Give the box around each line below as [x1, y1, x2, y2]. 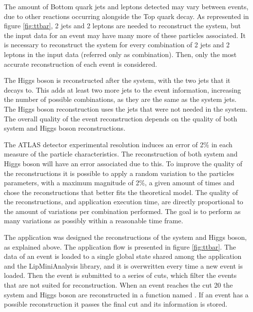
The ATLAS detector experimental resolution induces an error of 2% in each [4, 139, 233, 149]
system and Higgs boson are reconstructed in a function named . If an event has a [4, 289, 249, 299]
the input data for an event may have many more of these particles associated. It [4, 30, 246, 40]
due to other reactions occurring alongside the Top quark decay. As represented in [4, 11, 249, 21]
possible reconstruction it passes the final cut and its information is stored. [4, 299, 228, 309]
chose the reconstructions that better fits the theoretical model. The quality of [4, 187, 238, 197]
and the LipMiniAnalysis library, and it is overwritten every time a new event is [4, 260, 243, 271]
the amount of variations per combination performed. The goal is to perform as [4, 206, 241, 216]
